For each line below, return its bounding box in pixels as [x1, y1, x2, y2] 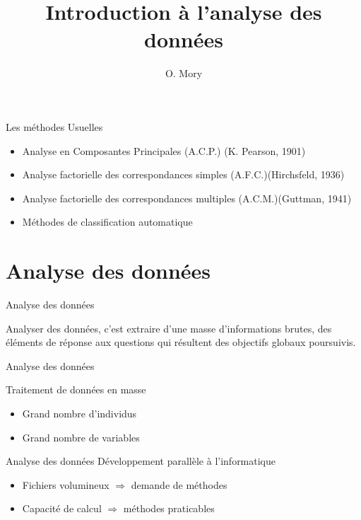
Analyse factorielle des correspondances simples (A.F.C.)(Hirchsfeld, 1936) [22, 167, 345, 182]
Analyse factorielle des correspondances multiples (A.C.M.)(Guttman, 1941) [22, 190, 352, 205]
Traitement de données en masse [6, 382, 146, 397]
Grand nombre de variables [22, 429, 140, 444]
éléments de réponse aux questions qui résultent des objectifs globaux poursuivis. [6, 335, 356, 349]
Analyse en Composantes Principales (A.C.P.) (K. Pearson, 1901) [22, 143, 306, 158]
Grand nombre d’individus [22, 405, 137, 420]
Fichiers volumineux [22, 477, 110, 492]
